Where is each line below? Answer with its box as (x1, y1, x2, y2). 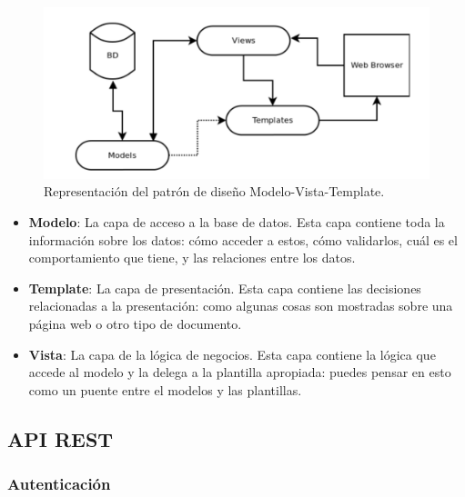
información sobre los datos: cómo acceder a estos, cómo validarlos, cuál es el (28, 230, 458, 249)
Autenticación (7, 472, 111, 495)
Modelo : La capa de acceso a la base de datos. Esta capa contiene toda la (28, 213, 445, 231)
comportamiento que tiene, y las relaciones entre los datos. (28, 248, 356, 267)
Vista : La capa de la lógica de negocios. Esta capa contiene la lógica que (28, 344, 436, 363)
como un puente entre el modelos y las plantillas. (28, 380, 302, 399)
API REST (7, 424, 114, 452)
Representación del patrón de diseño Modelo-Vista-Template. (44, 182, 385, 201)
